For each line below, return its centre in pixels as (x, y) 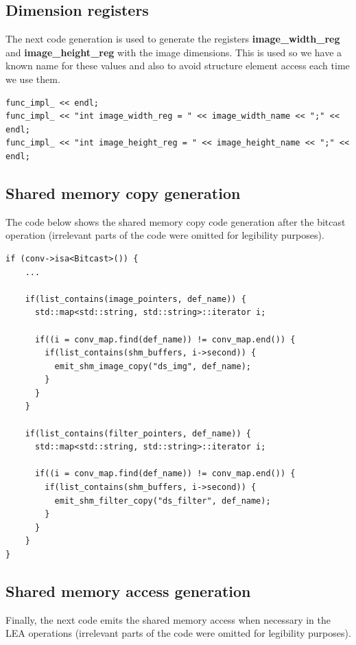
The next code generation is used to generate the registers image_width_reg (173, 39)
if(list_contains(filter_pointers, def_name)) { (138, 433)
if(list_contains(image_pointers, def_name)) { (135, 299)
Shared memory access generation (128, 590)
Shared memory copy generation (123, 192)
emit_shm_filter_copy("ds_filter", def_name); (163, 501)
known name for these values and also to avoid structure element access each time (178, 66)
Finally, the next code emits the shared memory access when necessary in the (168, 619)
